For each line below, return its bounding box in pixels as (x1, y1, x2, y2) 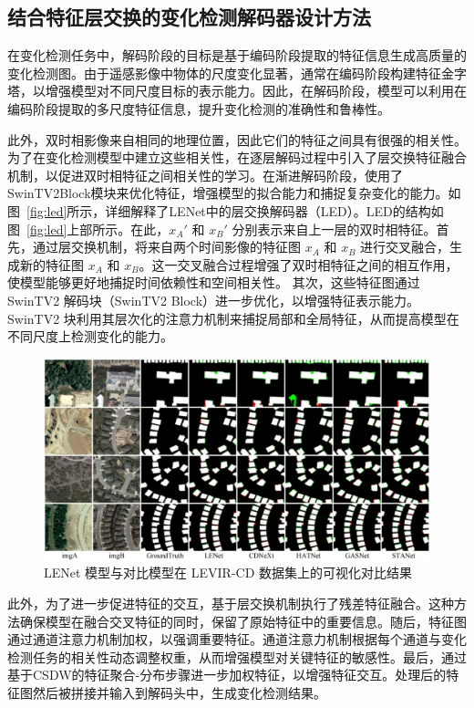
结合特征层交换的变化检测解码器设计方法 (7, 3, 371, 31)
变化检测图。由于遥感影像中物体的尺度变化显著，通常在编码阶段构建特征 (7, 63, 441, 82)
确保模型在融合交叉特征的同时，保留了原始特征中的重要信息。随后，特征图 (19, 611, 467, 630)
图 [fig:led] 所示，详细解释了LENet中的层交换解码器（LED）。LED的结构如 (7, 201, 444, 220)
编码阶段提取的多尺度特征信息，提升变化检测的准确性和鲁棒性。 (7, 99, 390, 118)
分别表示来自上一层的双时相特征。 (232, 219, 437, 238)
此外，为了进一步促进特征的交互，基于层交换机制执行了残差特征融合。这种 (7, 594, 454, 612)
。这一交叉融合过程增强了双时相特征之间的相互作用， (139, 255, 459, 274)
